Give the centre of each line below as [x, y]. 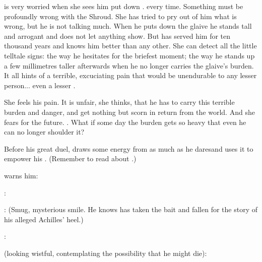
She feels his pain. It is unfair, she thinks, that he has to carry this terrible [119, 102]
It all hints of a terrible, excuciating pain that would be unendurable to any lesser [130, 75]
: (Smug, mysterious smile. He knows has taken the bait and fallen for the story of [131, 209]
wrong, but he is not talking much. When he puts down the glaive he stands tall [128, 26]
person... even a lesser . [40, 85]
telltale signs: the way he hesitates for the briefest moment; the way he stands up [129, 55]
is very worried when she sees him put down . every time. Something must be [124, 6]
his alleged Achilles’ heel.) [44, 219]
